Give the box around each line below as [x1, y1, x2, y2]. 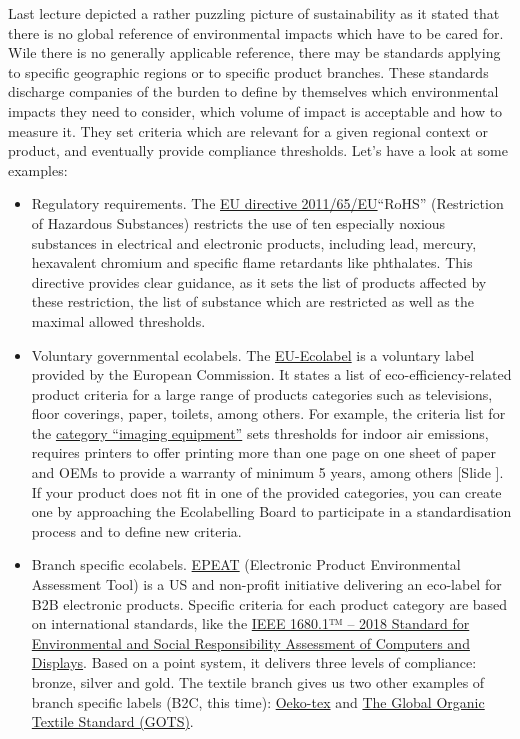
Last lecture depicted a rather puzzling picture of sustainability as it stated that [8, 3, 500, 23]
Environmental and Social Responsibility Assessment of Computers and [31, 632, 470, 653]
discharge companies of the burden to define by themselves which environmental [8, 81, 499, 102]
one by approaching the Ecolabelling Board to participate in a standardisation [31, 501, 512, 522]
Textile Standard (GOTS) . [31, 711, 194, 732]
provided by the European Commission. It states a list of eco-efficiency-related [31, 364, 512, 385]
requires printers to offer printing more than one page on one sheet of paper [31, 442, 496, 463]
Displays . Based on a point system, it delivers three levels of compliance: [31, 652, 477, 673]
